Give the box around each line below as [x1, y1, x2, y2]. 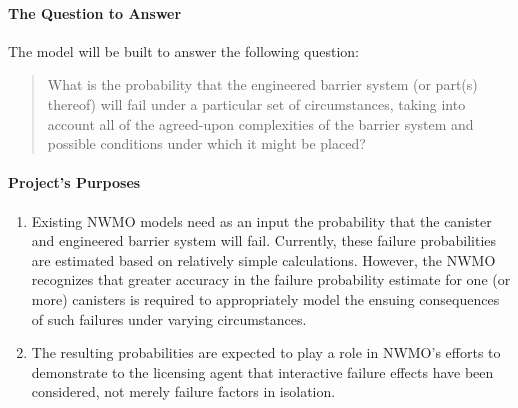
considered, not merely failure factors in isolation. [31, 381, 336, 402]
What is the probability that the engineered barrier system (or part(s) [47, 74, 478, 95]
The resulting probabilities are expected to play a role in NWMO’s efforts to [31, 342, 501, 363]
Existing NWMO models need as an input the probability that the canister [31, 210, 492, 231]
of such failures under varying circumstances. [31, 308, 307, 329]
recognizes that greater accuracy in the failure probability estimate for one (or [31, 269, 511, 290]
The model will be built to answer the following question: [8, 40, 359, 61]
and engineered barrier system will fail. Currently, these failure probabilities [31, 230, 497, 251]
